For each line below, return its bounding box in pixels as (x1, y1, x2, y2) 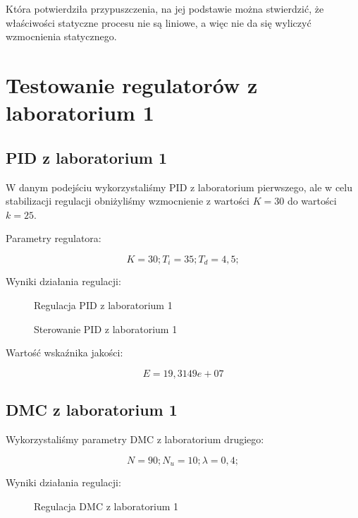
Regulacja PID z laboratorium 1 (34, 297, 173, 312)
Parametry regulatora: (6, 231, 101, 246)
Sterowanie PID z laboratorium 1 (34, 321, 178, 336)
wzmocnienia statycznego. (6, 29, 117, 44)
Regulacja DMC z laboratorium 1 (34, 498, 179, 513)
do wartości (287, 193, 337, 208)
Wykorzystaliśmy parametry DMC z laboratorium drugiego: (6, 431, 264, 446)
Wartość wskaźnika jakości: (6, 345, 123, 360)
